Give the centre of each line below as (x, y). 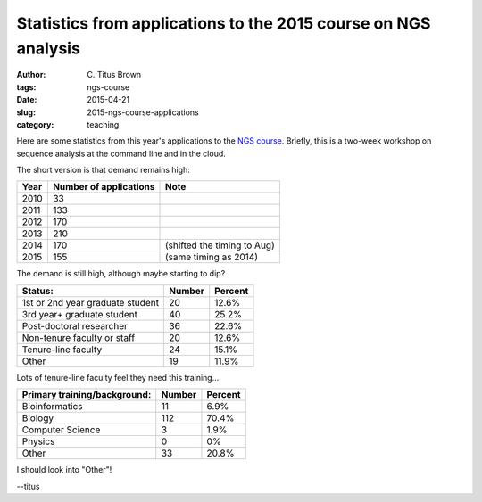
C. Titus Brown (114, 75)
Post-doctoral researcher (75, 325)
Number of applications (104, 187)
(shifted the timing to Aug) (220, 245)
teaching (103, 124)
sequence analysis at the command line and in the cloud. (121, 153)
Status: (37, 291)
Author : (31, 75)
